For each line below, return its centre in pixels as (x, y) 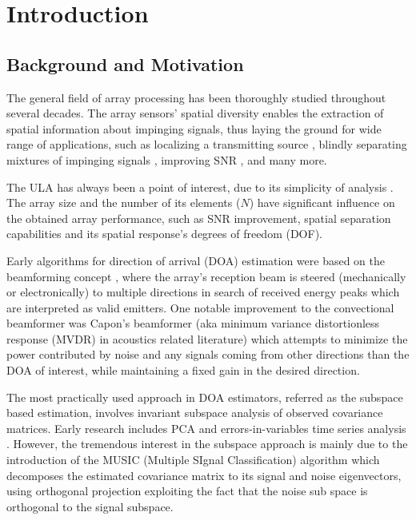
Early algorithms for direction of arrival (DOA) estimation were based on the (196, 260)
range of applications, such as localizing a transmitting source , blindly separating (207, 144)
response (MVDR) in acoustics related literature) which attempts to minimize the (207, 338)
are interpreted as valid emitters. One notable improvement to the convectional (200, 307)
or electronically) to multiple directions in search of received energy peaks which (203, 292)
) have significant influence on (322, 202)
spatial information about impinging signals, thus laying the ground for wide (194, 128)
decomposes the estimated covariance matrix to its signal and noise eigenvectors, (204, 475)
